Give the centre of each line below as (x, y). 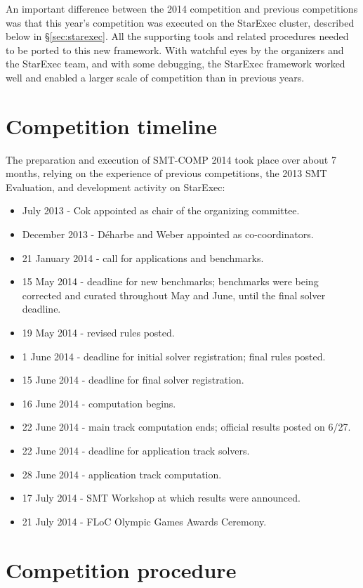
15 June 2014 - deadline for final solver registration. (133, 380)
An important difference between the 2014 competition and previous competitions (182, 8)
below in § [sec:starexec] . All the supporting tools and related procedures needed (177, 36)
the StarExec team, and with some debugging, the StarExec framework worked (176, 64)
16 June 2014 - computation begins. (99, 403)
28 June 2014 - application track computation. (122, 474)
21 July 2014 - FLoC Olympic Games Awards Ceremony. (144, 521)
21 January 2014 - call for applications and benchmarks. (143, 257)
